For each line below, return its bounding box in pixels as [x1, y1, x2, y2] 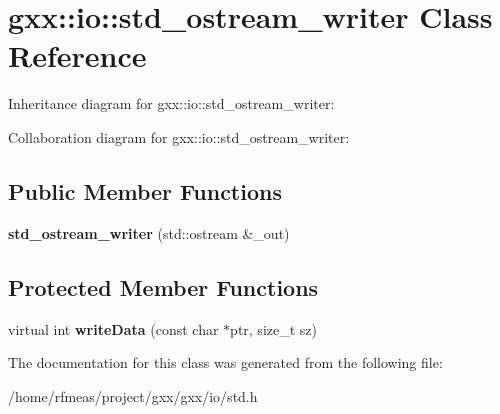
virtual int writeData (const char [8, 318, 219, 339]
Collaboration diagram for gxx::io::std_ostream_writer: [8, 126, 350, 147]
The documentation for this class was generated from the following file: [8, 352, 443, 373]
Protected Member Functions [8, 271, 319, 302]
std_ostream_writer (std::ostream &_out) [8, 222, 290, 243]
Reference [8, 35, 147, 76]
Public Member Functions [8, 175, 282, 206]
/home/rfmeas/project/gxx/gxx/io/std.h [8, 385, 258, 406]
